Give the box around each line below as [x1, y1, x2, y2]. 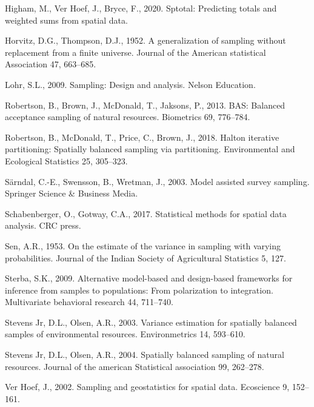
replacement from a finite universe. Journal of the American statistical [5, 45, 266, 58]
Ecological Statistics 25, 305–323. [5, 154, 128, 167]
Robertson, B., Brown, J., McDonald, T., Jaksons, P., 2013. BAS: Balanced [5, 98, 286, 111]
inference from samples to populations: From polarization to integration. [5, 283, 273, 296]
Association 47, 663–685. [5, 58, 96, 70]
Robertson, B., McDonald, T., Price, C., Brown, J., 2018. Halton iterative [5, 130, 279, 143]
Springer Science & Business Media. [5, 187, 138, 200]
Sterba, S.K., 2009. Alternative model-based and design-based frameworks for [5, 272, 293, 284]
